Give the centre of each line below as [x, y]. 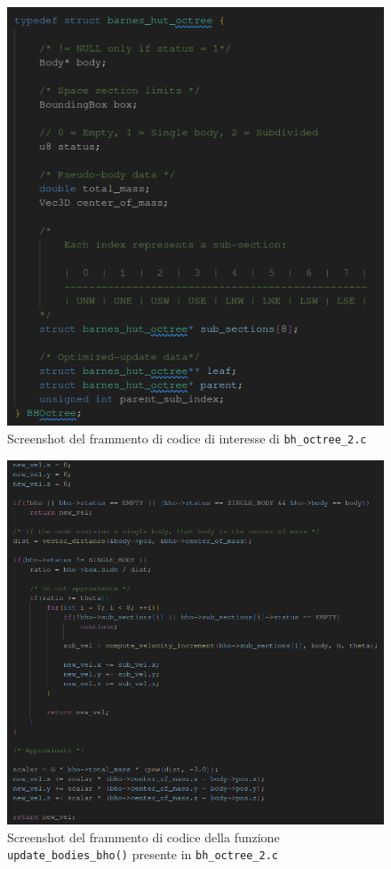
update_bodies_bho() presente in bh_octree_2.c [143, 854]
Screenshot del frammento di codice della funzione [144, 837]
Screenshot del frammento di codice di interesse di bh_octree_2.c [187, 439]
